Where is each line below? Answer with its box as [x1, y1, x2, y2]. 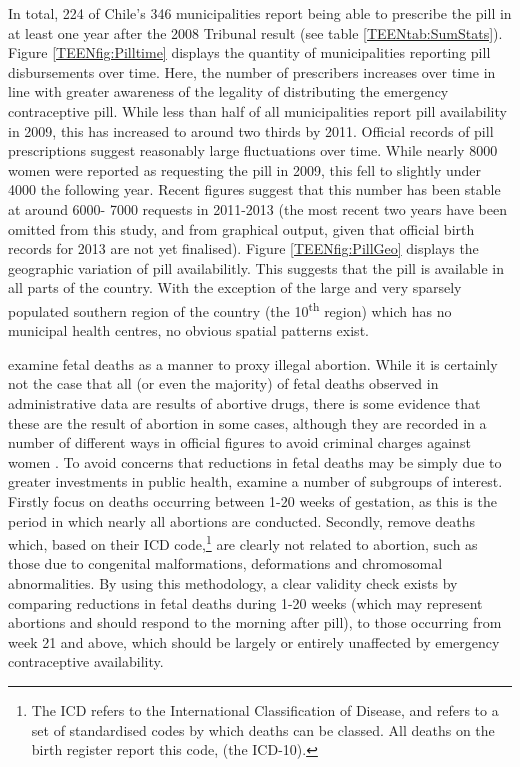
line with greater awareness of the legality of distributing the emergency [8, 81, 449, 102]
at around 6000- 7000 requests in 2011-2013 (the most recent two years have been [8, 198, 507, 219]
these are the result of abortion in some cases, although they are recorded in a [8, 412, 487, 433]
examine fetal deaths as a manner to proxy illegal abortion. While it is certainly [8, 353, 498, 374]
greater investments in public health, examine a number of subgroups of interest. [8, 471, 503, 492]
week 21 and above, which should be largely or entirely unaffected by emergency [8, 631, 500, 652]
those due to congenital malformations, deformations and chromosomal [8, 553, 443, 574]
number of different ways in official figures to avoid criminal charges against [8, 432, 471, 453]
